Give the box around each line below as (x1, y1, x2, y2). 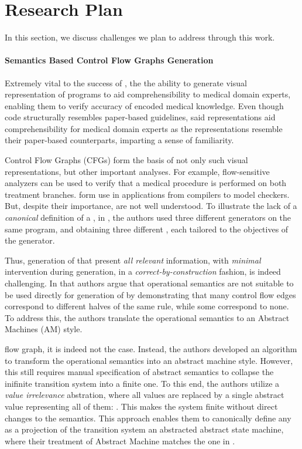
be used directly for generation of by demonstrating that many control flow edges (5, 288, 296, 301)
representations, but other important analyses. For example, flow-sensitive (5, 165, 270, 177)
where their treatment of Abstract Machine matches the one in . (5, 434, 235, 447)
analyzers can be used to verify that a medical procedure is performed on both (5, 177, 287, 189)
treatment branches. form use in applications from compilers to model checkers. (5, 188, 290, 200)
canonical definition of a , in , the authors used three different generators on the (5, 211, 291, 224)
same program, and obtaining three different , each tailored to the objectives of (5, 222, 289, 235)
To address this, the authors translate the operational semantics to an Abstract (5, 311, 290, 323)
